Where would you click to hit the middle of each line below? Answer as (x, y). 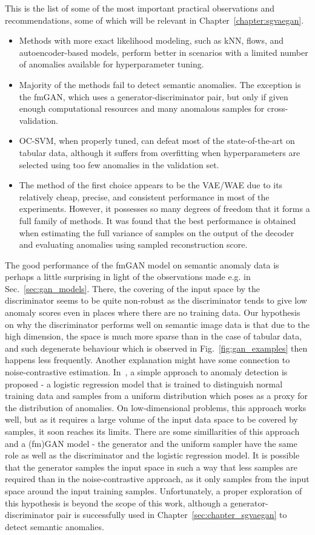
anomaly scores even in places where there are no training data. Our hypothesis (153, 312)
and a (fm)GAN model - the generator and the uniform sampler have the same (151, 443)
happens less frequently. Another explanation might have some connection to (148, 360)
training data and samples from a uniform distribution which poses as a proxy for (157, 396)
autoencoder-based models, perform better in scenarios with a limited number (164, 52)
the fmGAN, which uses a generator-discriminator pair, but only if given (154, 96)
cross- (278, 108)
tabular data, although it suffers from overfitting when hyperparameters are (160, 152)
